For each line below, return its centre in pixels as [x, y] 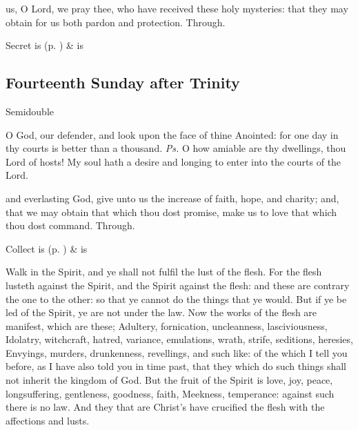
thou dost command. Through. [70, 225]
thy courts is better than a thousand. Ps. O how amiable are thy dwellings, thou [176, 148]
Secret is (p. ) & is [44, 45]
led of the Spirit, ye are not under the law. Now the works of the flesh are [161, 312]
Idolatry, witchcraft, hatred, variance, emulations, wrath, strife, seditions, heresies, [179, 339]
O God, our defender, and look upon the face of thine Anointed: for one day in [172, 134]
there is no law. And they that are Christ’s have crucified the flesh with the [165, 407]
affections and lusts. [48, 420]
